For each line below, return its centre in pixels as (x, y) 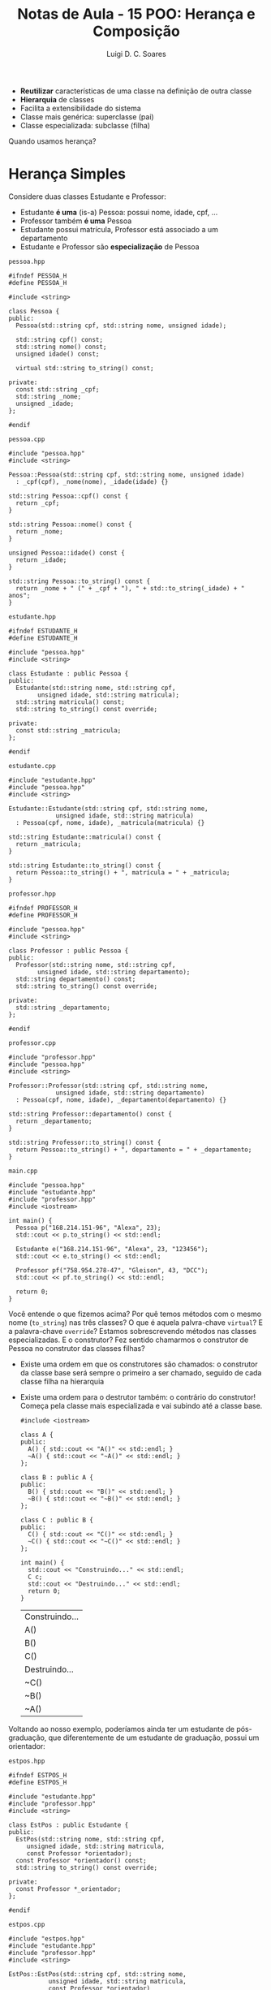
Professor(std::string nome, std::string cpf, (96, 965)
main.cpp (23, 1171)
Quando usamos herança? (52, 141)
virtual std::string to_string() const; (85, 368)
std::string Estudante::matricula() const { (85, 837)
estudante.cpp (32, 766)
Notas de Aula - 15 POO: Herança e (136, 14)
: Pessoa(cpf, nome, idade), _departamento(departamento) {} (121, 1100)
